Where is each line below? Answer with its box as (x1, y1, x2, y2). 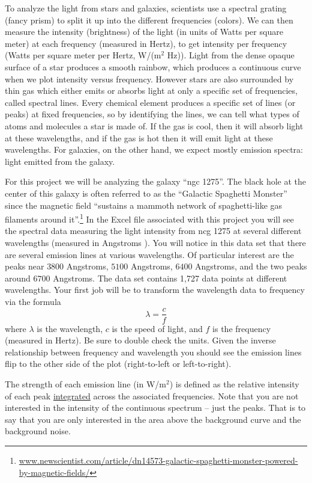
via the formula (5, 295, 61, 307)
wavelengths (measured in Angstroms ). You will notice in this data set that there (5, 236, 306, 248)
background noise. (5, 425, 71, 437)
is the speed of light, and (112, 322, 203, 334)
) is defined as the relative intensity (169, 377, 299, 390)
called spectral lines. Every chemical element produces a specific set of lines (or (5, 96, 296, 108)
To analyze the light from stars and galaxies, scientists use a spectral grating (5, 2, 287, 14)
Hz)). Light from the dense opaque (167, 49, 295, 61)
